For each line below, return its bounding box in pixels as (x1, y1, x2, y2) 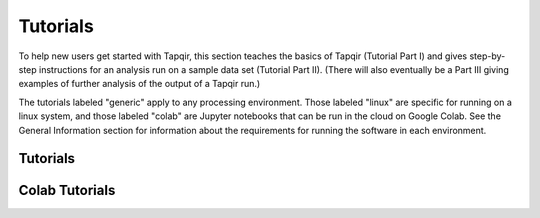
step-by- (469, 50, 506, 62)
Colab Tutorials (18, 182, 116, 199)
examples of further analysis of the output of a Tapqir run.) (18, 78, 261, 90)
